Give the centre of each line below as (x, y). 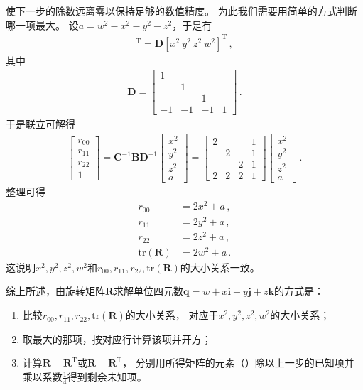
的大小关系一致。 (220, 267)
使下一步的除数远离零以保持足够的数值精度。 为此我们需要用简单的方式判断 (181, 11)
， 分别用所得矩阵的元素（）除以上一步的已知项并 (238, 363)
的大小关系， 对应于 (172, 315)
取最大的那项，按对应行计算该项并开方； (117, 338)
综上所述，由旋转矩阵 (55, 291)
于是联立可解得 (40, 124)
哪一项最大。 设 (42, 25)
